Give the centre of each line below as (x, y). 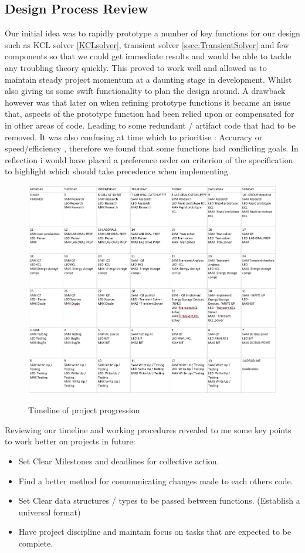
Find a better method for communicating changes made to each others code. (156, 480)
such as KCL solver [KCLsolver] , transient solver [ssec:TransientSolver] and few (147, 44)
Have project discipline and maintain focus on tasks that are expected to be (155, 532)
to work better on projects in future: (70, 441)
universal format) (50, 512)
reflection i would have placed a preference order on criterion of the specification (149, 159)
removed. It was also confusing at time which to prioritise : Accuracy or (134, 136)
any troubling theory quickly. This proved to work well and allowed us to (136, 67)
